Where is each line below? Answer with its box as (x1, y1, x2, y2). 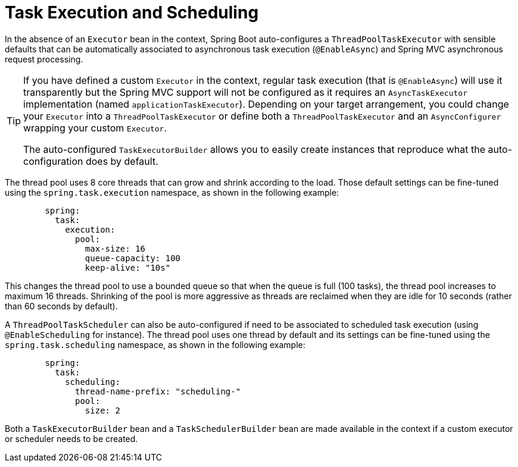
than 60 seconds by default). (5, 300, 118, 311)
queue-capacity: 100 (85, 253, 181, 263)
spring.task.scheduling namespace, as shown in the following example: (5, 339, 305, 350)
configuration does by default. (23, 155, 158, 167)
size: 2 (85, 405, 120, 415)
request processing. (5, 54, 83, 64)
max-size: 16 (85, 243, 146, 253)
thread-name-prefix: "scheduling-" (75, 386, 241, 396)
